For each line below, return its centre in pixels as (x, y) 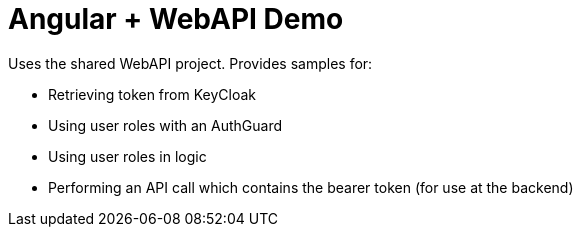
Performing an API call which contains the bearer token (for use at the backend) (311, 187)
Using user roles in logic (127, 156)
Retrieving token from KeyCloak (152, 94)
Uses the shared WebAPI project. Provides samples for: (190, 63)
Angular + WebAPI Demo (176, 19)
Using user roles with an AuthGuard (165, 125)
